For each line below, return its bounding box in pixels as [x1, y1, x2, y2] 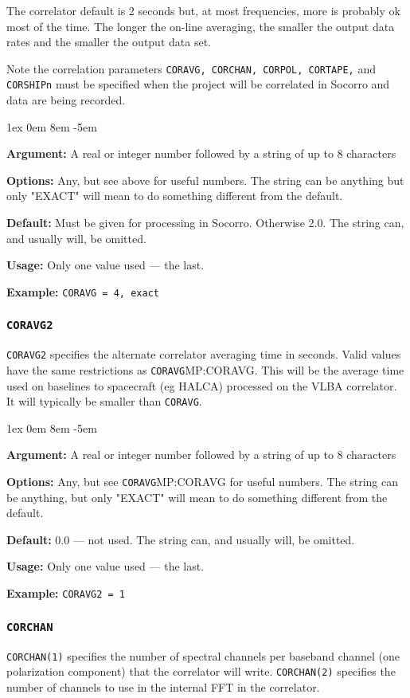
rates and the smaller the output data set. [6, 33, 211, 50]
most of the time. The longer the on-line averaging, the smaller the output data [6, 18, 395, 34]
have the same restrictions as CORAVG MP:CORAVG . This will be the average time [6, 361, 404, 378]
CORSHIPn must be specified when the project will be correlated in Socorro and [6, 76, 390, 92]
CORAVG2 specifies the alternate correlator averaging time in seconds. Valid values [6, 346, 401, 363]
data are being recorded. [6, 92, 126, 108]
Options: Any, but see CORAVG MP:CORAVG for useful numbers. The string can [6, 473, 398, 490]
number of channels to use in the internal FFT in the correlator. [6, 678, 320, 695]
